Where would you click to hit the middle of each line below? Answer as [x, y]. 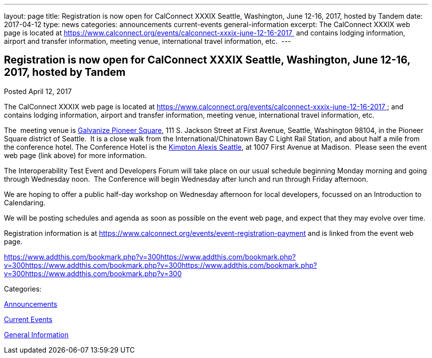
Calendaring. [25, 202]
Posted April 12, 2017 [38, 91]
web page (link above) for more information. [75, 155]
